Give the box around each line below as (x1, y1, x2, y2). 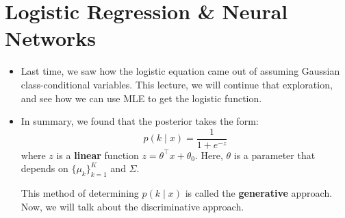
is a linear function (56, 147, 139, 162)
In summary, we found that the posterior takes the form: (21, 114, 259, 128)
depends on (21, 161, 68, 175)
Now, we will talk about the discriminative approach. (21, 199, 244, 213)
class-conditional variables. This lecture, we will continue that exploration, (21, 77, 333, 91)
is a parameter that (233, 147, 316, 162)
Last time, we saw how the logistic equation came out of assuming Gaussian (21, 64, 340, 78)
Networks (5, 24, 97, 52)
